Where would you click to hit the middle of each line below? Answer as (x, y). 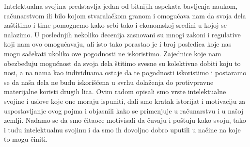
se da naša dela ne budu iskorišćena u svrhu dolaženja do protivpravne (109, 82)
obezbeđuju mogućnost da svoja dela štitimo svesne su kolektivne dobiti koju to (122, 63)
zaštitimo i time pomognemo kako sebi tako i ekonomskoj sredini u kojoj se (116, 25)
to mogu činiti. (26, 139)
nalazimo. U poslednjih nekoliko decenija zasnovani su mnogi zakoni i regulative (122, 34)
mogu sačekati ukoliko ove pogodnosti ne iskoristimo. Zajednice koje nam (113, 53)
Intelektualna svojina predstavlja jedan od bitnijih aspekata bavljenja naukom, (121, 6)
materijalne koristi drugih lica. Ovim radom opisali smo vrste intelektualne (115, 91)
